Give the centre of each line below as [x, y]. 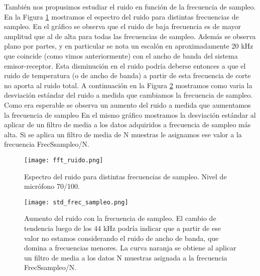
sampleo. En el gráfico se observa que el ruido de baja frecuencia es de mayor [122, 26]
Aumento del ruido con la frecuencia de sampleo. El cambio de [120, 218]
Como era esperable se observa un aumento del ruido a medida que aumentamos [127, 104]
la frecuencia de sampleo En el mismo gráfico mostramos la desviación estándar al [130, 114]
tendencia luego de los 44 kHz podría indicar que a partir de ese [122, 228]
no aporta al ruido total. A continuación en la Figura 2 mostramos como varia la [128, 85]
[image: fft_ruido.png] [64, 160]
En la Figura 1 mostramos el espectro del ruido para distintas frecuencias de [121, 16]
